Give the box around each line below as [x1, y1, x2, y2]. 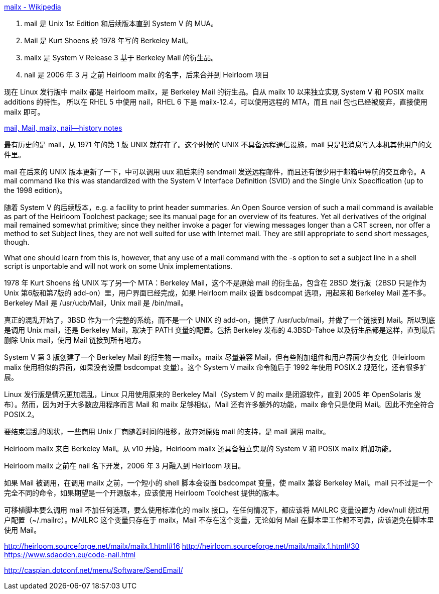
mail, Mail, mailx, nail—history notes [4, 124, 122, 132]
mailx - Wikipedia [4, 3, 61, 11]
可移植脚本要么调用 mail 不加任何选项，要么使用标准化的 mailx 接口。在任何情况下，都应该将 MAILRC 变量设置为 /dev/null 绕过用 [4, 506, 429, 514]
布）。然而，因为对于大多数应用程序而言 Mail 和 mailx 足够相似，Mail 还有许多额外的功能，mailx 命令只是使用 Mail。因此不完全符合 [4, 400, 434, 409]
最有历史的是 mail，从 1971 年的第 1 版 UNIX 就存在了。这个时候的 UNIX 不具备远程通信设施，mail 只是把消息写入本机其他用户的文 [4, 140, 432, 149]
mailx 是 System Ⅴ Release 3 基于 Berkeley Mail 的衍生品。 [24, 53, 218, 62]
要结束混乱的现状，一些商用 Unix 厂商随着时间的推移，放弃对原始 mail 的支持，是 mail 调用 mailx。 [4, 427, 330, 436]
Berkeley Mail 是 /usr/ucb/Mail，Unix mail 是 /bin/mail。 [4, 299, 188, 307]
